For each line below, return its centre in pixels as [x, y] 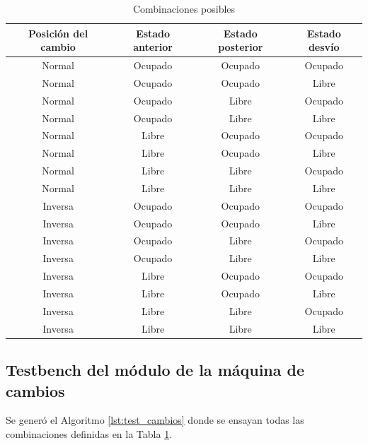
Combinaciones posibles [184, 8]
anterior [153, 47]
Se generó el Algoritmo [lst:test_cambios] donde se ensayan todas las [155, 420]
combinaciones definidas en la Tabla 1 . [89, 433]
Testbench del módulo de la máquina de [155, 370]
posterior [241, 47]
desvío [324, 47]
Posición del [58, 33]
